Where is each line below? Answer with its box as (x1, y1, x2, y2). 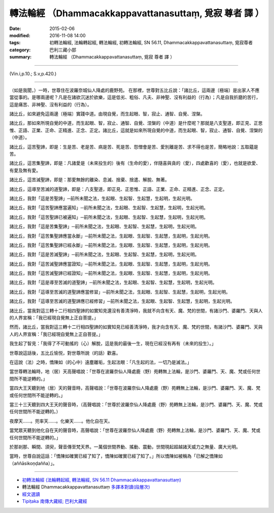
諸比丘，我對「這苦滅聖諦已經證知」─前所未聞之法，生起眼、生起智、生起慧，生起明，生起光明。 (9, 270, 213, 276)
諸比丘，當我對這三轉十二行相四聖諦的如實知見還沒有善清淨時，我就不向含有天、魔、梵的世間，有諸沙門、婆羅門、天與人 (9, 307, 263, 313)
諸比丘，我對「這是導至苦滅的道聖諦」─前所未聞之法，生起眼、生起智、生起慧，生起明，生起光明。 (9, 279, 217, 286)
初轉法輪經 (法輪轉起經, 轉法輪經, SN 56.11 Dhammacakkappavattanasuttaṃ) (22, 477, 181, 483)
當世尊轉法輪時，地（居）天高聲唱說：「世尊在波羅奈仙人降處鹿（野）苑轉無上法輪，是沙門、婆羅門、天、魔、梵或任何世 (9, 368, 261, 375)
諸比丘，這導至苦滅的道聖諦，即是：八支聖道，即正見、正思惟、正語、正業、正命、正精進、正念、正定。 (9, 186, 227, 192)
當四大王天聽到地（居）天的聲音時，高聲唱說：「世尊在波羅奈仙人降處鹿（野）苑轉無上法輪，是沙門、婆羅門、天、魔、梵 (9, 385, 261, 391)
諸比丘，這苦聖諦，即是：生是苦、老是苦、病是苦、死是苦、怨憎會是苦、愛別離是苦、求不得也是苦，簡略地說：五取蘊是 (9, 144, 258, 150)
